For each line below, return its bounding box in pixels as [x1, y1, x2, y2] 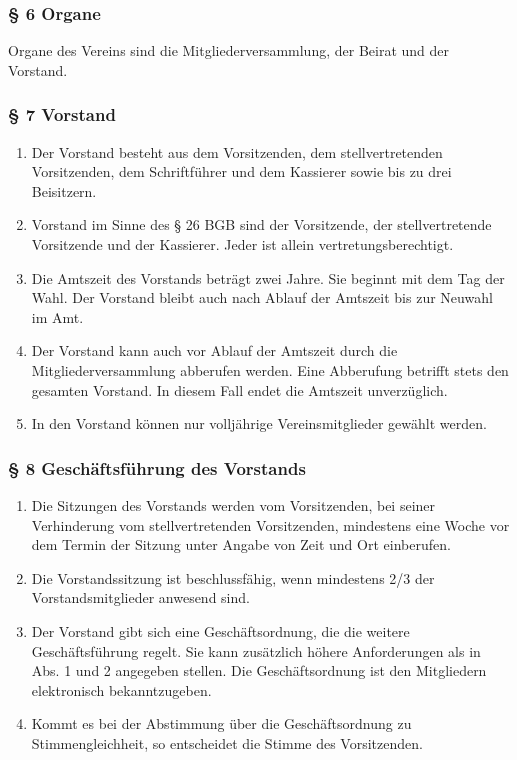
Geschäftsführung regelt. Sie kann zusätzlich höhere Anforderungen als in [31, 640, 481, 661]
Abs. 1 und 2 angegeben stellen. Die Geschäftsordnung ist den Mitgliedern [31, 660, 487, 681]
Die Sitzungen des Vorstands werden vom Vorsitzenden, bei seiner [31, 494, 436, 515]
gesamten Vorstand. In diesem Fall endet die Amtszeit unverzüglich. [31, 379, 448, 400]
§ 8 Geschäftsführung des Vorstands [8, 455, 306, 480]
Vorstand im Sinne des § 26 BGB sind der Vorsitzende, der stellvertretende [31, 214, 492, 235]
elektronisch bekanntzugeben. [31, 679, 212, 700]
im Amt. [31, 306, 84, 327]
